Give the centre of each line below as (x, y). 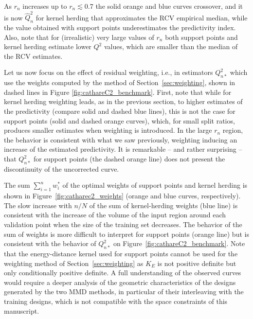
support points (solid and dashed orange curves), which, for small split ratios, (119, 120)
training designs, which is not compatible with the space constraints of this (116, 301)
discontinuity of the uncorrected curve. (62, 168)
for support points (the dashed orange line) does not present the (129, 159)
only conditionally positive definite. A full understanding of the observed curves (123, 273)
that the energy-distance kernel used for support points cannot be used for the (121, 253)
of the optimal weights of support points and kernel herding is (155, 185)
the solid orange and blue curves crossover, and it (169, 6)
